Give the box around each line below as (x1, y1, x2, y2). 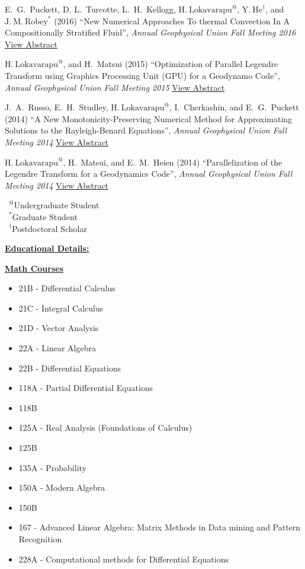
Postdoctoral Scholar (12, 222, 87, 234)
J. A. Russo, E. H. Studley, (5, 101, 108, 113)
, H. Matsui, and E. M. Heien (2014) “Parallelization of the (63, 155, 282, 168)
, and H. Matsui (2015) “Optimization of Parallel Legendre (63, 58, 278, 70)
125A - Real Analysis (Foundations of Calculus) (18, 421, 192, 434)
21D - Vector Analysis (18, 322, 99, 334)
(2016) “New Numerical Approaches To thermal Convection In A (54, 14, 290, 27)
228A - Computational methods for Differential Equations (18, 552, 229, 565)
